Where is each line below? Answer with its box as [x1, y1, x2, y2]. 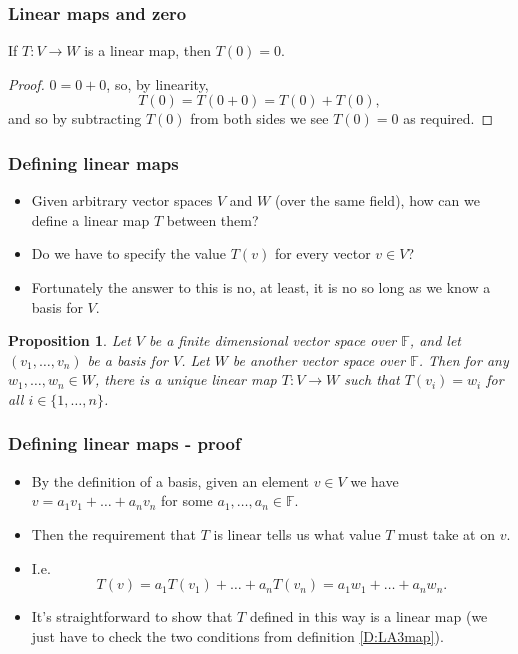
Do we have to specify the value [31, 243, 227, 264]
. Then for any [418, 349, 509, 370]
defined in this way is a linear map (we [249, 606, 488, 627]
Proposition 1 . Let [8, 330, 131, 351]
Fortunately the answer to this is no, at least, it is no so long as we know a [31, 277, 491, 297]
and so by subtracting [8, 108, 142, 129]
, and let [409, 330, 462, 351]
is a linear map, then [84, 40, 212, 61]
